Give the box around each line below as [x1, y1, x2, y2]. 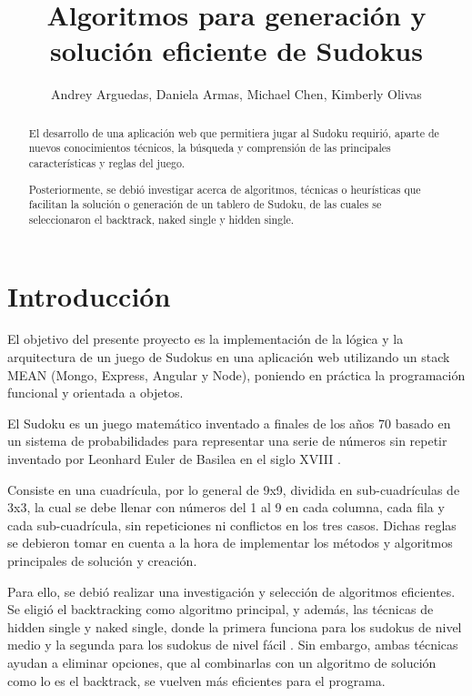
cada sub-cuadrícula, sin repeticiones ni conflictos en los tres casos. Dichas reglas [7, 515, 457, 534]
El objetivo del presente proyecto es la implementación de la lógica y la [7, 329, 404, 348]
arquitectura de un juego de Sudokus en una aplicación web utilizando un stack [7, 348, 450, 367]
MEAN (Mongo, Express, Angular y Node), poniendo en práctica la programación [7, 365, 466, 384]
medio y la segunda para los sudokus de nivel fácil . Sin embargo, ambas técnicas [7, 635, 458, 654]
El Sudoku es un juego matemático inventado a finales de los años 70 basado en [7, 413, 451, 432]
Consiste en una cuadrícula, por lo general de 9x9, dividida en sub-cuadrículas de [7, 479, 460, 499]
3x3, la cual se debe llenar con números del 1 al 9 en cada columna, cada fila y [7, 498, 445, 517]
